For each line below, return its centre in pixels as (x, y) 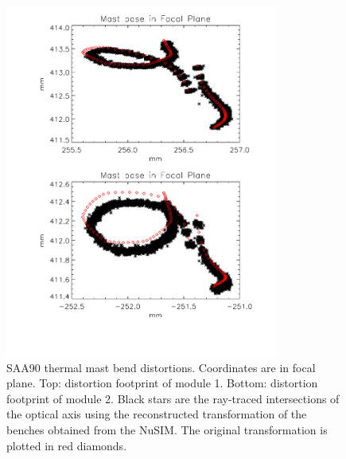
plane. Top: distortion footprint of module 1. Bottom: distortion (162, 383)
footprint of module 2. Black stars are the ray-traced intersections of (173, 398)
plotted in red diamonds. (67, 445)
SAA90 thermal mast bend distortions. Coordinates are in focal (161, 367)
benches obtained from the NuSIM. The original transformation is (167, 430)
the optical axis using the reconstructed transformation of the (157, 414)
